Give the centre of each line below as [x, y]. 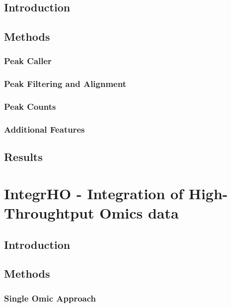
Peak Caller [28, 61]
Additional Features [44, 129]
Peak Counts [30, 107]
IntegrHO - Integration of [94, 193]
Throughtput [49, 213]
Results [23, 157]
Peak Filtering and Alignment [65, 84]
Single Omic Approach [50, 298]
